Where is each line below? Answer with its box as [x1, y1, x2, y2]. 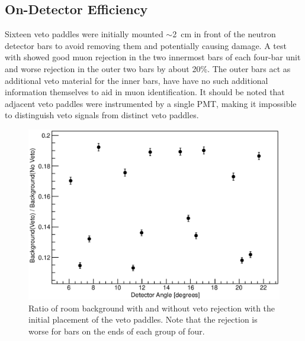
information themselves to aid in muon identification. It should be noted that [5, 86, 285, 98]
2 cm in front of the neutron [172, 28, 276, 40]
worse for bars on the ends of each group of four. [28, 324, 205, 337]
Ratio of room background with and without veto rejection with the [28, 301, 275, 314]
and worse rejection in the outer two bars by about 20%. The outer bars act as [5, 62, 291, 74]
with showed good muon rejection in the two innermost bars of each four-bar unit [5, 51, 301, 63]
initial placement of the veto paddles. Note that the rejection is [28, 313, 258, 326]
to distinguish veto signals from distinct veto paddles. [5, 109, 199, 121]
